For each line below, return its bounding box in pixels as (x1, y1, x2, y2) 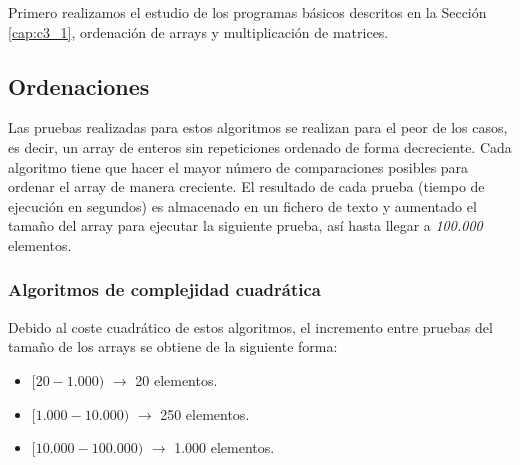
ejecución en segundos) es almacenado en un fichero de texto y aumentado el (8, 195, 477, 216)
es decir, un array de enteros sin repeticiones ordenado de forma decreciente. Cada (8, 136, 512, 157)
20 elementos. (135, 369, 218, 390)
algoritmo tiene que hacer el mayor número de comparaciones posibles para (8, 156, 469, 177)
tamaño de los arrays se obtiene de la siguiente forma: (8, 336, 338, 357)
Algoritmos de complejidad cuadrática (8, 277, 322, 302)
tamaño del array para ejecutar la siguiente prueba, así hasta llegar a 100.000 (8, 215, 483, 236)
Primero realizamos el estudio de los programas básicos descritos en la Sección (8, 2, 487, 22)
